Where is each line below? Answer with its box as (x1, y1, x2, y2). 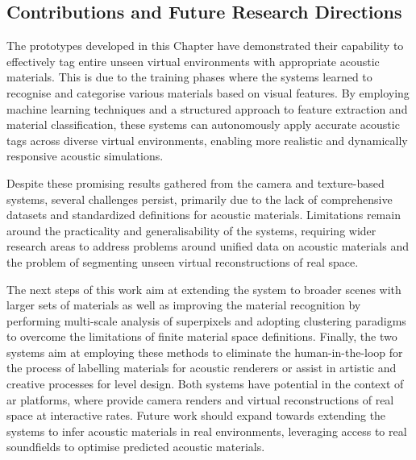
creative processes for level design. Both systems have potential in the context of (6, 375, 404, 392)
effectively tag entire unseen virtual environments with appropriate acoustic (6, 52, 380, 69)
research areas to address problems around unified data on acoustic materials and (6, 238, 409, 255)
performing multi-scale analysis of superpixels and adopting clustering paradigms (6, 312, 406, 329)
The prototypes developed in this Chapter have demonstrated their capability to (6, 37, 404, 54)
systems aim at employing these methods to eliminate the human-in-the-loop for (6, 343, 403, 360)
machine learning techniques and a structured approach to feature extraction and (6, 100, 408, 117)
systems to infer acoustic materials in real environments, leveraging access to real (6, 422, 407, 439)
